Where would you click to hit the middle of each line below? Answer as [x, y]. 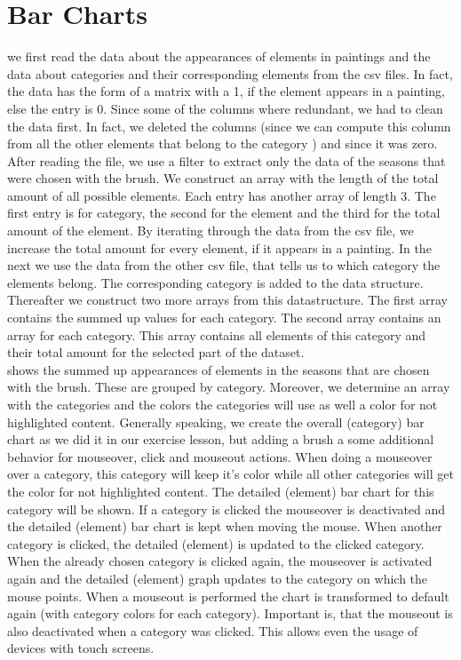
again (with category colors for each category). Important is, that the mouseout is [230, 613]
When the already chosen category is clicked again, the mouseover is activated [220, 561]
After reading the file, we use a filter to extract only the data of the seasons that [227, 160]
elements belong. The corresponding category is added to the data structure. [215, 282]
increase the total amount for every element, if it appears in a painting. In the [219, 247]
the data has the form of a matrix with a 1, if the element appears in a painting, [226, 91]
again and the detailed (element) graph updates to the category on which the [218, 578]
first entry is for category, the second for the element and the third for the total [224, 213]
